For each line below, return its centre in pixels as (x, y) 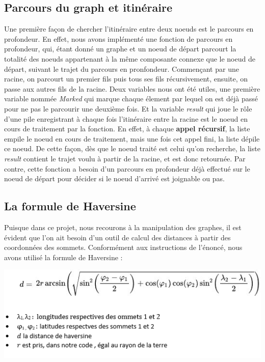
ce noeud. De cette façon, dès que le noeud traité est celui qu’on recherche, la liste (132, 148)
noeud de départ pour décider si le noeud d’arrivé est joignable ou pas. (114, 178)
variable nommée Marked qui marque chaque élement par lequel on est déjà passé (131, 99)
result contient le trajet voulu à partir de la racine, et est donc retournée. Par (125, 158)
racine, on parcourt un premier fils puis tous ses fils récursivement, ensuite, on (126, 79)
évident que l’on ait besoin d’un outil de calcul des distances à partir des (117, 237)
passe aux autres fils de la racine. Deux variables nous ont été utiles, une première (132, 88)
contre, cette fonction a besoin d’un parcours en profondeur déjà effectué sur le (127, 168)
